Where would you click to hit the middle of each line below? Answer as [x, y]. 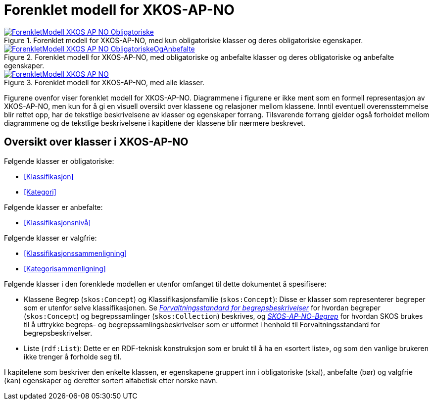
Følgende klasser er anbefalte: [53, 207]
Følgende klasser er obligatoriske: [59, 161]
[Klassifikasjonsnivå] [57, 222]
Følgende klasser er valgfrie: [50, 238]
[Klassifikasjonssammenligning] [75, 253]
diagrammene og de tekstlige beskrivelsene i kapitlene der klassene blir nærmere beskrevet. [155, 123]
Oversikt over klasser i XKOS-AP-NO [96, 142]
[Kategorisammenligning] [65, 268]
